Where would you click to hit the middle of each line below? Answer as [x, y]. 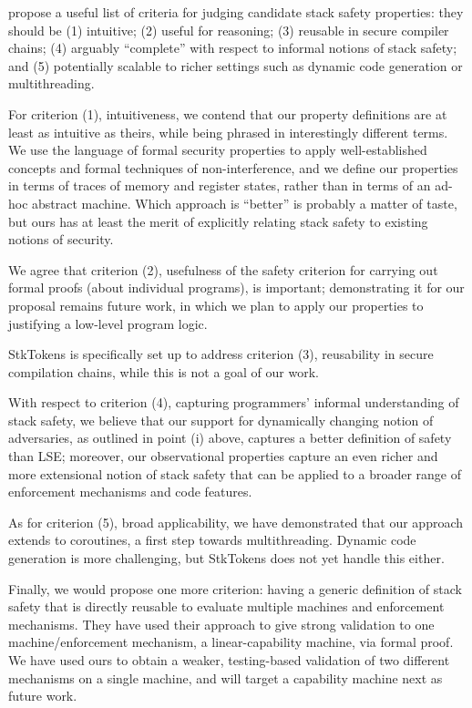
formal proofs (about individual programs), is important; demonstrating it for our [236, 287]
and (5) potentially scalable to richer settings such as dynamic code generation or [236, 65]
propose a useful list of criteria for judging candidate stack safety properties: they [236, 12]
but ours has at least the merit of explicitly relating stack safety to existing [218, 221]
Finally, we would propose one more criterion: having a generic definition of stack [235, 588]
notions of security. [61, 239]
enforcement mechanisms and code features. [130, 492]
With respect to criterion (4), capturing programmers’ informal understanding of [234, 402]
